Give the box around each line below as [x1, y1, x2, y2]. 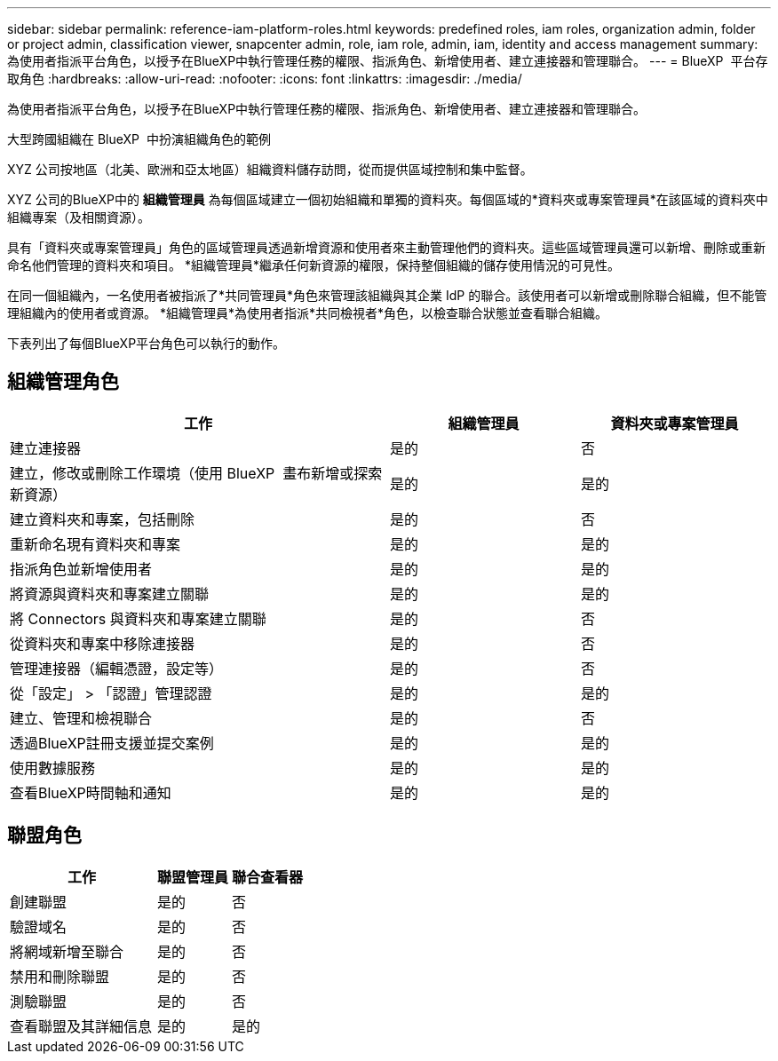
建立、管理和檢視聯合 [10, 709, 153, 727]
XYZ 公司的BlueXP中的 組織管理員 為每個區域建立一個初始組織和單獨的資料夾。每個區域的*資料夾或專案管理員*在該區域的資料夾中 [7, 192, 768, 207]
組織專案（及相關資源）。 [7, 210, 150, 225]
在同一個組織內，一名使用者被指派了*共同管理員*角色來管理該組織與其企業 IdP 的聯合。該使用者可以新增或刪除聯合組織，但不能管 [7, 288, 767, 303]
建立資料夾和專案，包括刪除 [10, 510, 195, 528]
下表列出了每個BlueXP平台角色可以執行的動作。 [7, 336, 286, 351]
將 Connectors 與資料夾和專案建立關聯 [10, 609, 266, 628]
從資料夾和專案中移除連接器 [10, 634, 195, 653]
